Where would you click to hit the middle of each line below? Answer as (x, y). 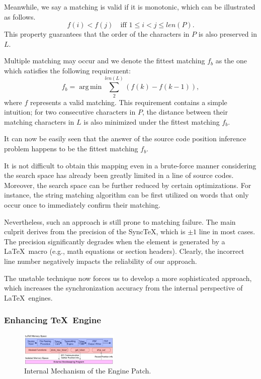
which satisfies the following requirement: (67, 70)
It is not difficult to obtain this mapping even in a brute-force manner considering (130, 165)
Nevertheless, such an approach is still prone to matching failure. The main (120, 221)
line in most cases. (227, 231)
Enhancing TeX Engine (53, 320)
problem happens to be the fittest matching (71, 149)
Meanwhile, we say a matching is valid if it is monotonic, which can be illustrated (130, 7)
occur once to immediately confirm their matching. (82, 205)
